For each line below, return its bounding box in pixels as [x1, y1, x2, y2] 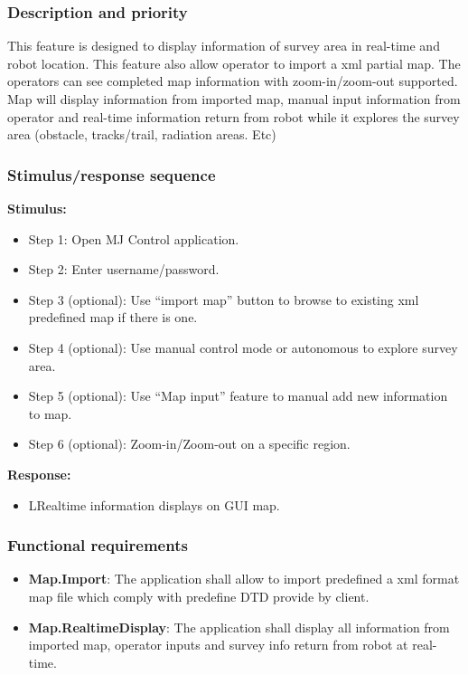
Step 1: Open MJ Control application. [28, 229, 239, 248]
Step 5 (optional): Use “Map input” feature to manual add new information [28, 386, 448, 405]
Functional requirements [7, 534, 188, 556]
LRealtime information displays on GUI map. [28, 495, 280, 514]
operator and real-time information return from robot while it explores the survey [7, 107, 460, 126]
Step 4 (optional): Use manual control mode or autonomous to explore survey [28, 337, 458, 357]
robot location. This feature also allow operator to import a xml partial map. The [7, 53, 461, 72]
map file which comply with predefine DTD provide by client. [28, 586, 370, 605]
